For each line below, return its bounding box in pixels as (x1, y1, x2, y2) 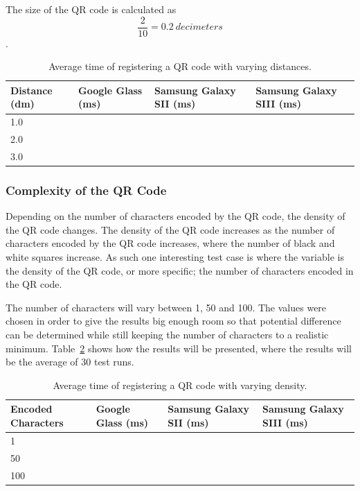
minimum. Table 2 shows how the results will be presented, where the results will (6, 341, 352, 355)
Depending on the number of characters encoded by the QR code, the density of (6, 209, 345, 223)
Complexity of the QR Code (6, 181, 167, 198)
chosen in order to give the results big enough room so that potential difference (6, 313, 341, 328)
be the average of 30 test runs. (6, 354, 134, 369)
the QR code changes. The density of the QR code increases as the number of (6, 222, 335, 236)
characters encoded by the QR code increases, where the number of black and (6, 236, 335, 250)
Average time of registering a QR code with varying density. (53, 377, 307, 392)
